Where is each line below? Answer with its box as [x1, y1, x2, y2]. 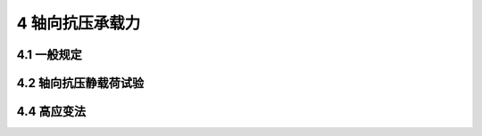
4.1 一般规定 [16, 47, 82, 62]
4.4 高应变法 [16, 104, 87, 119]
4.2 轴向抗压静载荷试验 [16, 76, 145, 91]
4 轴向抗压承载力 [16, 13, 141, 33]
